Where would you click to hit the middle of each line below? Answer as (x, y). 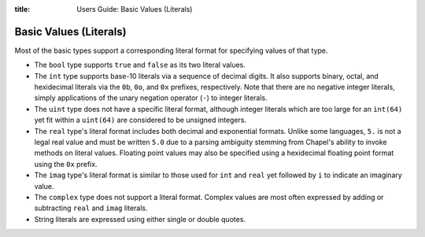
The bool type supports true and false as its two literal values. (140, 65)
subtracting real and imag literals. (91, 208)
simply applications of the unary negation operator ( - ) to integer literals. (151, 98)
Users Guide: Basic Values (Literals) (135, 9)
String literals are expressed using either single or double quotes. (140, 219)
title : (22, 9)
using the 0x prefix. (66, 164)
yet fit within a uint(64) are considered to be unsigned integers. (140, 120)
